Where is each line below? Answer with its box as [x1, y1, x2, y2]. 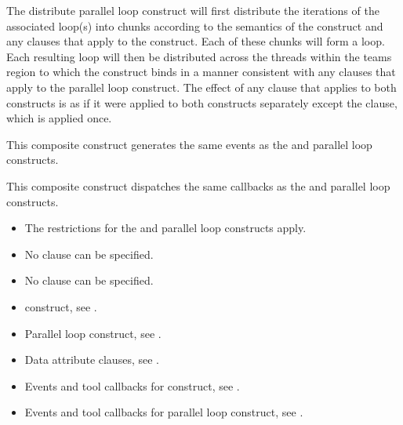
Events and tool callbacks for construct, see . [24, 377, 240, 394]
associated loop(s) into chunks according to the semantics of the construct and [6, 17, 383, 34]
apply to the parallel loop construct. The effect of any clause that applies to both [6, 78, 397, 95]
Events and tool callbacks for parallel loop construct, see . [24, 404, 303, 420]
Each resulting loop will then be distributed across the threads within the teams [6, 48, 392, 64]
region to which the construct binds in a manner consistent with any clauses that [6, 64, 396, 80]
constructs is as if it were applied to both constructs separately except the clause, [6, 94, 398, 111]
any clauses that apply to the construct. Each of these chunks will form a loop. [6, 33, 385, 49]
